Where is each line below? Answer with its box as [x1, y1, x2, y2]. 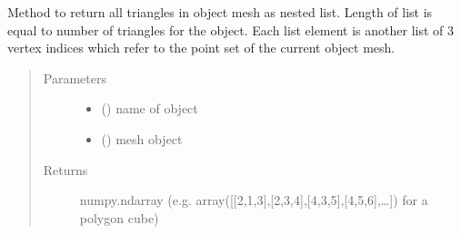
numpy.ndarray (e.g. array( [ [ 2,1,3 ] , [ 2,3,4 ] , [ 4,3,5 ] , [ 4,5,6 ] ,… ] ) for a [79, 190, 428, 210]
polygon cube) [79, 208, 159, 227]
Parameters [43, 68, 106, 87]
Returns [43, 160, 88, 179]
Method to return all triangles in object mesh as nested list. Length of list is [7, 3, 433, 21]
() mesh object [101, 129, 183, 148]
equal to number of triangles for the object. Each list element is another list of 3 [7, 20, 455, 39]
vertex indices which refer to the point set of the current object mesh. [7, 38, 396, 57]
